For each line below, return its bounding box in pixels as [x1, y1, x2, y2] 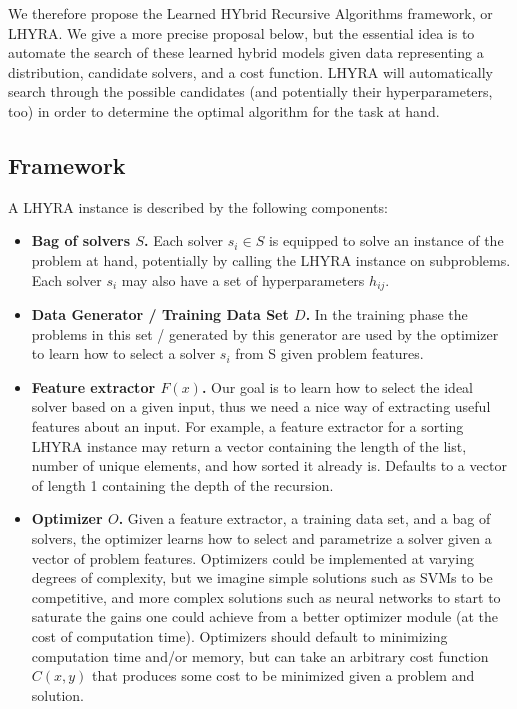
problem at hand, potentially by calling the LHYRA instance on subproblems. [31, 249, 511, 270]
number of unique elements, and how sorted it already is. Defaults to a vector [31, 455, 507, 476]
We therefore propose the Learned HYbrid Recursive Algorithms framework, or [8, 3, 493, 23]
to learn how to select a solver [31, 343, 216, 364]
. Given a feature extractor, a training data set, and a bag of [118, 508, 491, 529]
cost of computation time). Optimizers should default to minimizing [31, 625, 448, 646]
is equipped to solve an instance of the [268, 230, 504, 251]
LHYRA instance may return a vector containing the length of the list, [31, 435, 467, 456]
